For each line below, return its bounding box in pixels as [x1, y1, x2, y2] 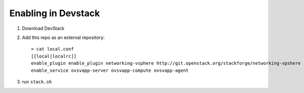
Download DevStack [22, 25, 65, 31]
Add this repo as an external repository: [22, 34, 105, 40]
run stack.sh [22, 78, 52, 84]
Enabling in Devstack [9, 8, 100, 19]
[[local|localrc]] [31, 53, 77, 59]
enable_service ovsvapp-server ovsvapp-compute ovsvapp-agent [31, 67, 189, 73]
